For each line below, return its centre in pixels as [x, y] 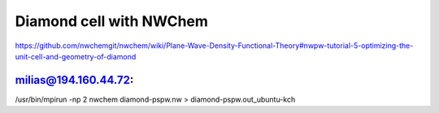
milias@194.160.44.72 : [74, 80]
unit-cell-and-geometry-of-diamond [76, 56]
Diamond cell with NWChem [112, 21]
